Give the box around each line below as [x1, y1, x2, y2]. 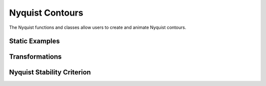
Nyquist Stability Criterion [9, 68, 91, 77]
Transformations [9, 53, 62, 61]
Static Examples [9, 37, 60, 45]
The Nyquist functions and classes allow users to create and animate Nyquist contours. [9, 24, 187, 30]
